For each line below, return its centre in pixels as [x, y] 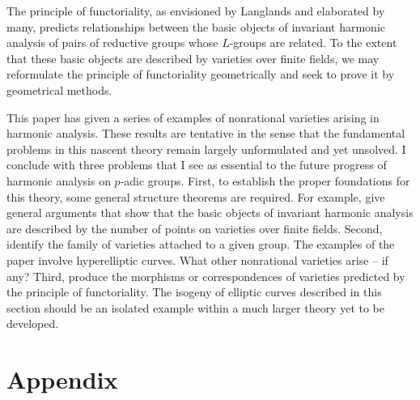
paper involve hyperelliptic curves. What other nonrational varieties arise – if [197, 260]
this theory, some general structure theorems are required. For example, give [196, 196]
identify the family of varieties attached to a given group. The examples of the [201, 244]
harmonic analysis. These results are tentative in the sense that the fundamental [206, 133]
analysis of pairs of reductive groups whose [112, 43]
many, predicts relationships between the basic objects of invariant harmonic [196, 26]
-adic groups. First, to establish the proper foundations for [265, 180]
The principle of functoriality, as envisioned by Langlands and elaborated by [196, 11]
